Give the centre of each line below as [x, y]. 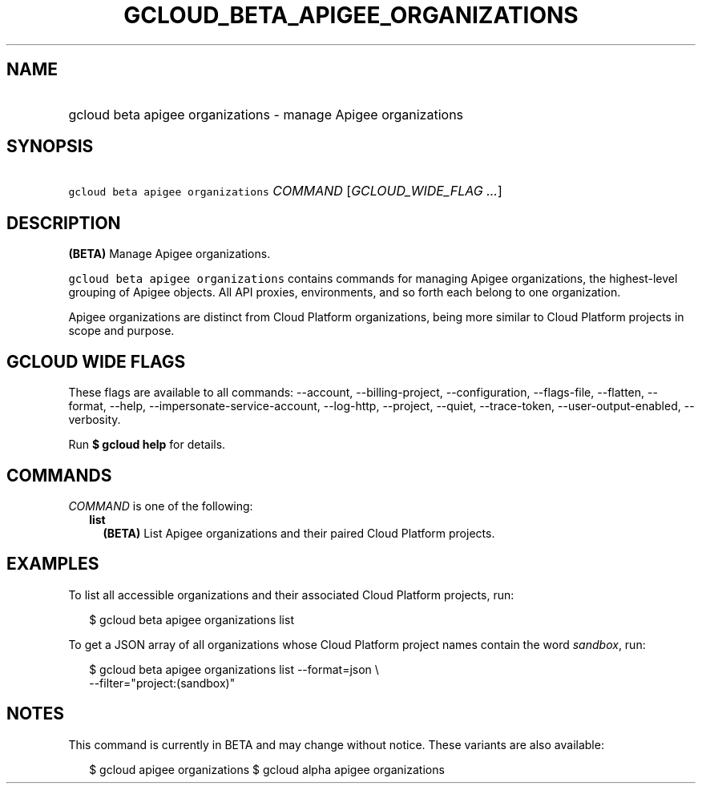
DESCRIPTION [64, 223]
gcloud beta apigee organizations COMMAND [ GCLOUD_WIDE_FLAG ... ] [285, 191]
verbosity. [95, 420]
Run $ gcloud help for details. [147, 445]
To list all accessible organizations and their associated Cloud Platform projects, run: [291, 595]
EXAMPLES [53, 564]
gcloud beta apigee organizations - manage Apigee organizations [266, 114]
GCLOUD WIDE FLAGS [96, 361]
